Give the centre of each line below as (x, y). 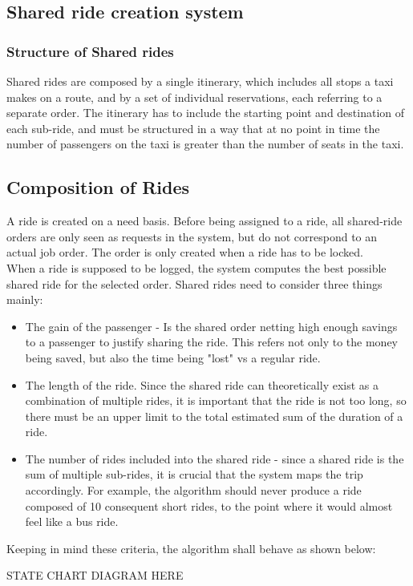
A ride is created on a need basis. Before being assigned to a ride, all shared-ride (204, 221)
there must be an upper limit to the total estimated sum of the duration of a (214, 416)
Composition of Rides (98, 187)
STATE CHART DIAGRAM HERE (95, 575)
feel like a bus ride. (72, 521)
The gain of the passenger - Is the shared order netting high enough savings (211, 326)
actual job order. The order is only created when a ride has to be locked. (185, 252)
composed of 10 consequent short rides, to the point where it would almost (209, 505)
